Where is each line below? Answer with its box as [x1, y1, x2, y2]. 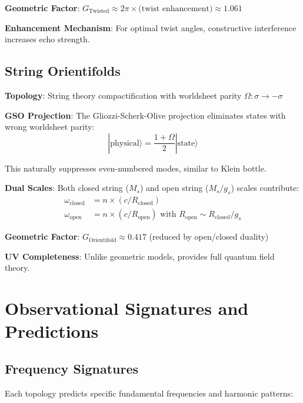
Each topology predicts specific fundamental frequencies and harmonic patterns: [5, 387, 293, 399]
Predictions [5, 319, 99, 343]
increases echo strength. [5, 33, 90, 45]
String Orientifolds [5, 62, 121, 80]
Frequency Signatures [5, 359, 139, 377]
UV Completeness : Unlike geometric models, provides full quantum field [5, 250, 275, 262]
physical [110, 139, 139, 147]
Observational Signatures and [5, 296, 249, 320]
